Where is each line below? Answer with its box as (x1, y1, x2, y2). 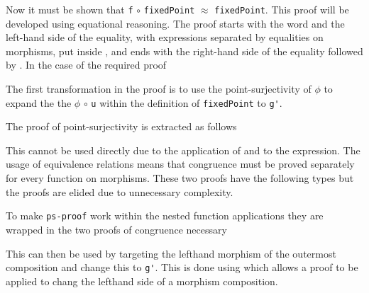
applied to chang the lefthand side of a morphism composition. (6, 273, 278, 288)
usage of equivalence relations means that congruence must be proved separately (6, 156, 355, 171)
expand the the (6, 95, 72, 110)
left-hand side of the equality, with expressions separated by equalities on (6, 30, 324, 45)
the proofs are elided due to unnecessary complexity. (6, 184, 233, 199)
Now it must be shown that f (6, 2, 133, 16)
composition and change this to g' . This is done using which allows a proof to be (6, 260, 358, 275)
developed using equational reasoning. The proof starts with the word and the (6, 16, 345, 30)
